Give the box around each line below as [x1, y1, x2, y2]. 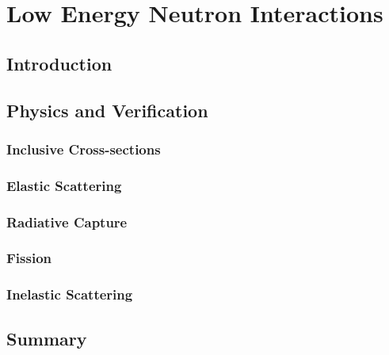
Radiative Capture [6, 212, 128, 231]
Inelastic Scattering [6, 284, 133, 304]
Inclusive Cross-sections [6, 139, 161, 158]
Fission [6, 248, 51, 268]
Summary [6, 326, 87, 350]
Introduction [6, 51, 113, 75]
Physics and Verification [6, 97, 208, 122]
